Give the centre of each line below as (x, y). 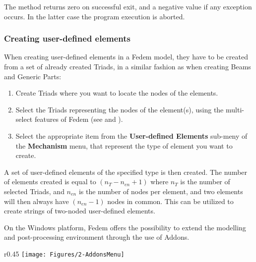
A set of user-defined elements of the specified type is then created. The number (126, 172)
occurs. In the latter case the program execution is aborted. (95, 16)
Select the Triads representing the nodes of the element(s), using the (120, 109)
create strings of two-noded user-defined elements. (80, 211)
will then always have (36, 201)
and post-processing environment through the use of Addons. (97, 237)
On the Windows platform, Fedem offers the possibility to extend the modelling (125, 227)
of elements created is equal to (50, 182)
